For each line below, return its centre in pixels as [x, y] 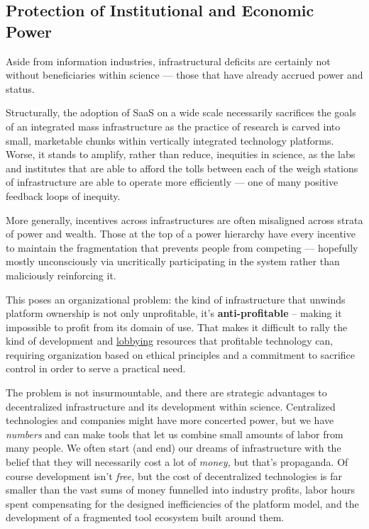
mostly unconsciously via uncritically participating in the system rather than [173, 261]
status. [20, 88]
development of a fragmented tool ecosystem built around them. [145, 517]
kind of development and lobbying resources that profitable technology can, [170, 341]
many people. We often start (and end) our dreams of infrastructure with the [174, 448]
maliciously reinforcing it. [61, 275]
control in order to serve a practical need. [96, 368]
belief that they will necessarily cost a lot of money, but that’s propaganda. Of [177, 462]
